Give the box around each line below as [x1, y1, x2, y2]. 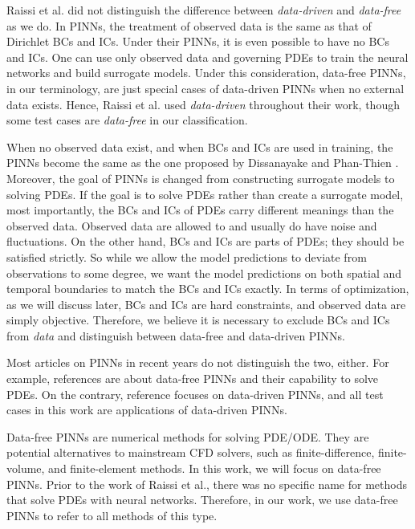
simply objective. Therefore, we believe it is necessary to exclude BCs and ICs [6, 311, 390, 328]
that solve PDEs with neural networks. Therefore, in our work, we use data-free [6, 491, 398, 508]
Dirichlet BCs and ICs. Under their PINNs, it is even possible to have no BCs [6, 33, 389, 50]
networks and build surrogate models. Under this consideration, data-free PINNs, [6, 64, 406, 81]
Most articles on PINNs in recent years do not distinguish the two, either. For [6, 354, 389, 371]
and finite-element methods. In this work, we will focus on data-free [48, 460, 381, 477]
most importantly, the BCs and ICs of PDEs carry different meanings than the [6, 201, 394, 218]
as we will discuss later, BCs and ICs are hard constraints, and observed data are [6, 295, 406, 312]
